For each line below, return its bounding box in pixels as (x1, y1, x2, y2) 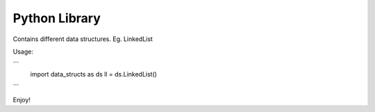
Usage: (12, 47, 34, 56)
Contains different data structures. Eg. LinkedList (12, 35, 153, 43)
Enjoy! (12, 95, 31, 104)
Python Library (12, 10, 101, 26)
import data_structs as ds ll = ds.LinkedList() (30, 70, 158, 78)
